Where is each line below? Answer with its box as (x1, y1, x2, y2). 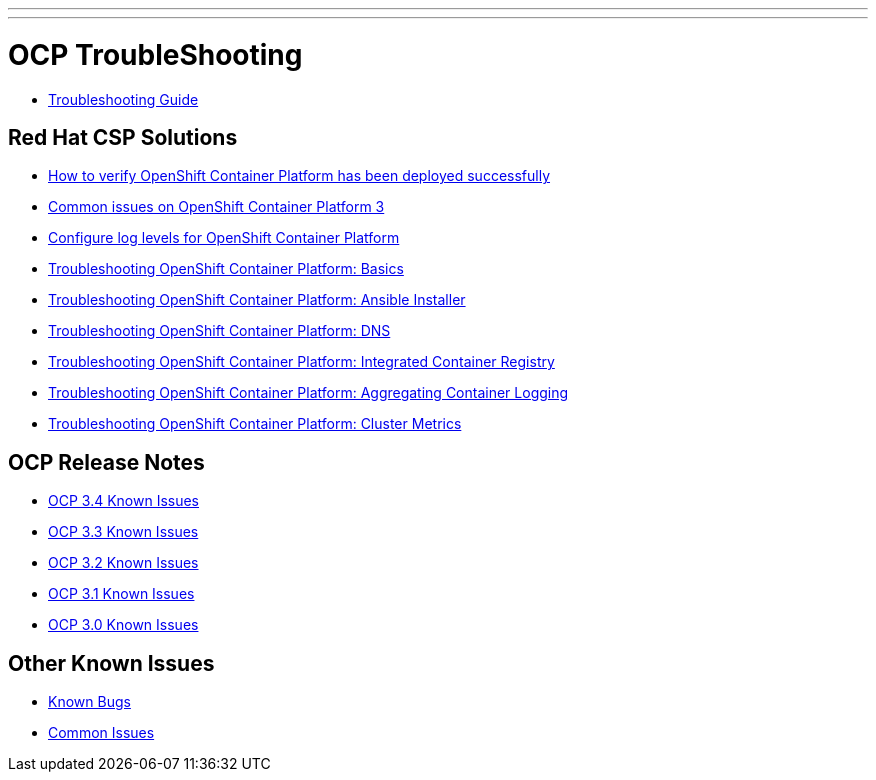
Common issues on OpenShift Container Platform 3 (48, 198, 385, 216)
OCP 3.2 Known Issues (48, 554, 199, 572)
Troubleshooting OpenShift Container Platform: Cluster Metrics (48, 415, 462, 433)
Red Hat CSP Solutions (8, 124, 238, 150)
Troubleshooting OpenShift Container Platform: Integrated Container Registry (48, 353, 555, 371)
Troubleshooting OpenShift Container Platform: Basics (48, 260, 404, 278)
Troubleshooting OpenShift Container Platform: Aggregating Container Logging (48, 384, 569, 402)
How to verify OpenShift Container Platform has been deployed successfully (48, 167, 551, 185)
